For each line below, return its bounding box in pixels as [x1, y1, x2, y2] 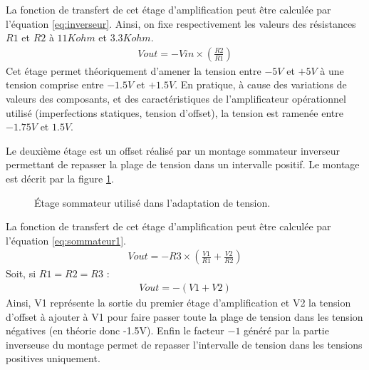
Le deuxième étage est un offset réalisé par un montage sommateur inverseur [6, 143, 340, 158]
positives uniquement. [6, 351, 100, 366]
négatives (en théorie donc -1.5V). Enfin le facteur [6, 323, 224, 338]
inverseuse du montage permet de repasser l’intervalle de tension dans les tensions [6, 336, 363, 351]
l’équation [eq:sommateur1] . [6, 232, 126, 247]
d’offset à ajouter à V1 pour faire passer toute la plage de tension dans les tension [6, 309, 363, 324]
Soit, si [6, 266, 36, 281]
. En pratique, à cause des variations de [175, 77, 347, 92]
